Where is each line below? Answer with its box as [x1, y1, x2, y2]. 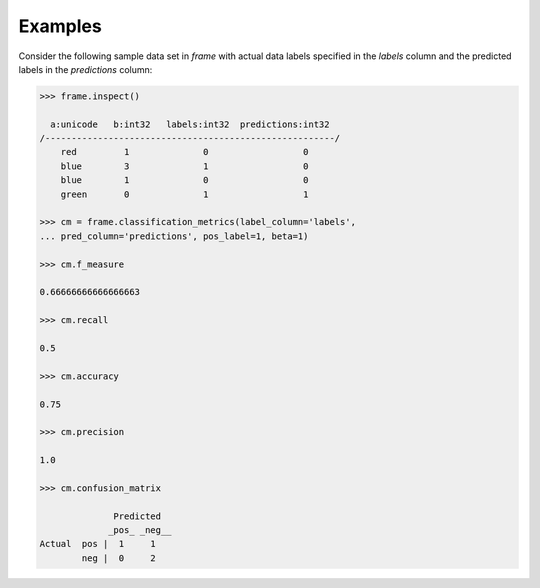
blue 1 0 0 [60, 175, 309, 186]
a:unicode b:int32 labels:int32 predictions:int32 [50, 118, 330, 130]
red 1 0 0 [60, 146, 309, 158]
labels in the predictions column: [18, 63, 153, 75]
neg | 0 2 [81, 552, 157, 564]
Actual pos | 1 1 [39, 538, 157, 550]
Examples [18, 15, 102, 37]
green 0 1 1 [60, 188, 309, 200]
